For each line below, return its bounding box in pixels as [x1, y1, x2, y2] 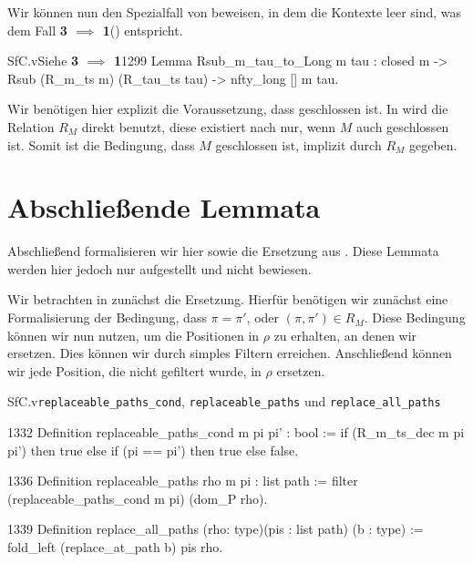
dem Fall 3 [7, 20, 67, 39]
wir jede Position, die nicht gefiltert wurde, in [7, 361, 262, 380]
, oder [246, 308, 280, 327]
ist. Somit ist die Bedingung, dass [7, 135, 195, 154]
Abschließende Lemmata [7, 189, 321, 226]
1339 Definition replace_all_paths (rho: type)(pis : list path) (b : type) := [7, 519, 424, 538]
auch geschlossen [356, 117, 449, 136]
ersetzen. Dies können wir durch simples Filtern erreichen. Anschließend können [7, 343, 452, 363]
